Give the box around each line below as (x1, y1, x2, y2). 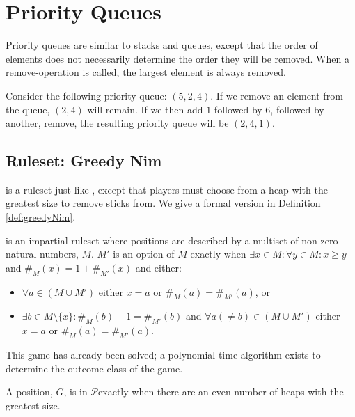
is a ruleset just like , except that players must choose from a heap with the (6, 182, 328, 196)
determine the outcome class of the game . (6, 361, 183, 375)
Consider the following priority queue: (6, 88, 167, 102)
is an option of (113, 246, 175, 261)
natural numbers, (6, 246, 79, 261)
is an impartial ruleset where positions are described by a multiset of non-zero (6, 233, 338, 247)
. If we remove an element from (210, 88, 343, 102)
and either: (135, 260, 182, 274)
